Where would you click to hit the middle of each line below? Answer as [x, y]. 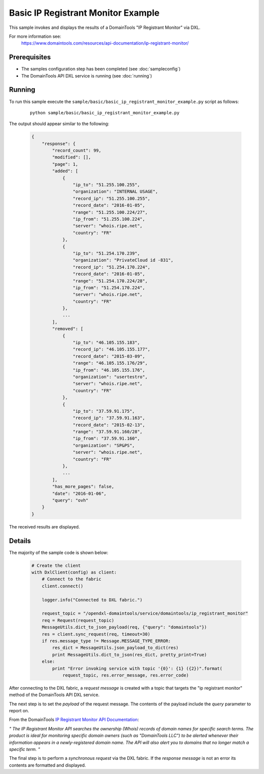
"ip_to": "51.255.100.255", [106, 185]
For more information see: [35, 36]
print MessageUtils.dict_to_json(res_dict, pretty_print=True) [130, 655]
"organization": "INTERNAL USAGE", [115, 192]
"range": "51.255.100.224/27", [110, 212]
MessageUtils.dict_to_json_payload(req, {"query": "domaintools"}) [124, 627]
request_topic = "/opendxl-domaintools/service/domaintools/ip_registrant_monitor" [145, 613]
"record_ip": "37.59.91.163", [109, 418]
